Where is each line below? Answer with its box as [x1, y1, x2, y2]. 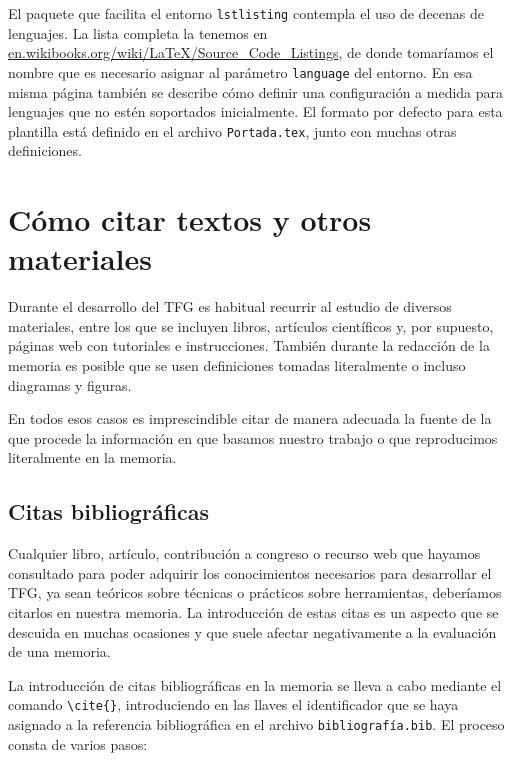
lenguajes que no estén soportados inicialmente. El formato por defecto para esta [8, 101, 503, 122]
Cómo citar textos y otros [8, 199, 372, 240]
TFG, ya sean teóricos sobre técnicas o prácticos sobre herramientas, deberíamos [8, 582, 502, 603]
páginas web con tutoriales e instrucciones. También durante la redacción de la [8, 335, 490, 356]
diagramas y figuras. [8, 374, 132, 395]
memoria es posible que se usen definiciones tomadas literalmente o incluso [8, 355, 466, 376]
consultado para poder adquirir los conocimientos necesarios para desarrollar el [8, 562, 492, 583]
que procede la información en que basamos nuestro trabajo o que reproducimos [8, 427, 498, 448]
